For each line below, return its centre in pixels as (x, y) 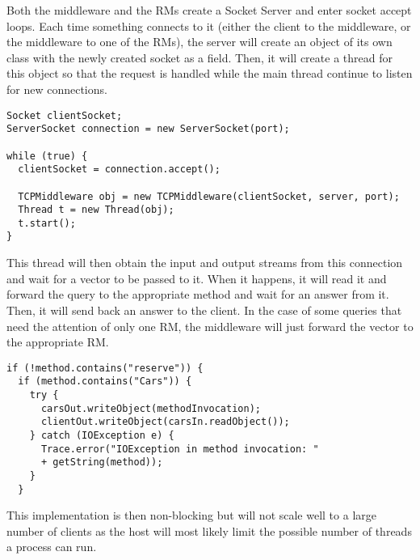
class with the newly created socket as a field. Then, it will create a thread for (199, 57)
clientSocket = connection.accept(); (119, 170)
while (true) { (47, 156)
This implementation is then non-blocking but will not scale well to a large (191, 515)
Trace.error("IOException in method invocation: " (180, 449)
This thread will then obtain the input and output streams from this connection (205, 263)
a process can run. (52, 547)
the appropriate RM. (58, 342)
